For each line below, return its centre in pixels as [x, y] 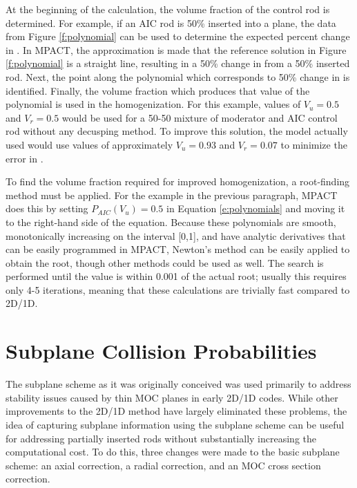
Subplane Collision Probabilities [161, 351]
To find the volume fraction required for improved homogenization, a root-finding [178, 181]
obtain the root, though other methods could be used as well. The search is [165, 262]
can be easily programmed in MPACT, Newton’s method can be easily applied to [178, 249]
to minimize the [314, 144]
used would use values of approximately [89, 144]
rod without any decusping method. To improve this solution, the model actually [177, 131]
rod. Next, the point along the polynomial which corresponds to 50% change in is [178, 76]
